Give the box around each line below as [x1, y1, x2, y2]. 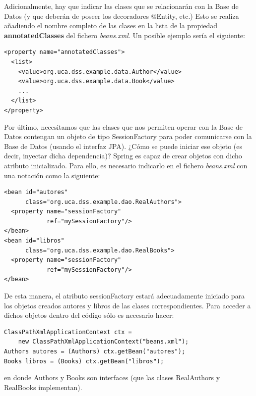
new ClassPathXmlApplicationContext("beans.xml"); [18, 338, 189, 346]
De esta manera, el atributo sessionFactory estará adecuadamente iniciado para [4, 291, 245, 301]
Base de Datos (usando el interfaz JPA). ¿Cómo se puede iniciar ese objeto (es [4, 141, 242, 151]
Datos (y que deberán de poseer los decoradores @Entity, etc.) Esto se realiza [4, 10, 239, 21]
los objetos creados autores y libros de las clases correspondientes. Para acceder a [4, 300, 251, 310]
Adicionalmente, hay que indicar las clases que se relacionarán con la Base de [4, 1, 239, 11]
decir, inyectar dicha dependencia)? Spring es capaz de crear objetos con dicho [4, 150, 242, 161]
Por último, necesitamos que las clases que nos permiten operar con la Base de [4, 121, 243, 132]
